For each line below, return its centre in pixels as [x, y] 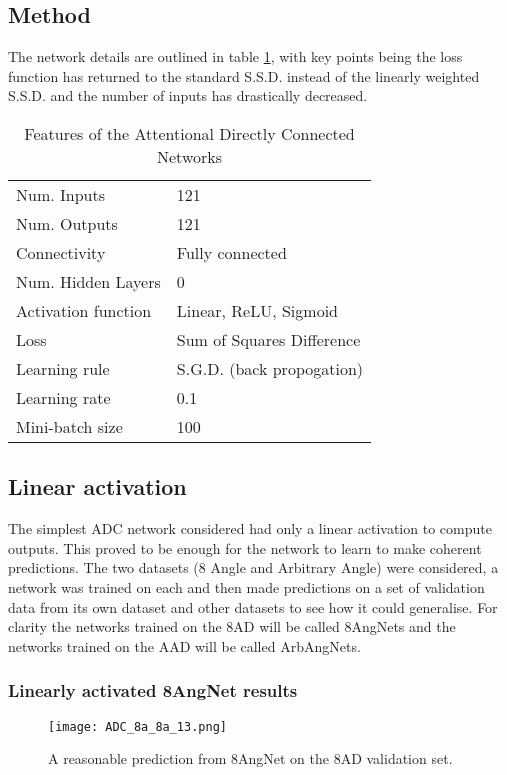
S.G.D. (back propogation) [270, 368]
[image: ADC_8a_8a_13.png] [137, 726]
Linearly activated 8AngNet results [153, 690]
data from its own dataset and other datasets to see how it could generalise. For [253, 606]
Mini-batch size [69, 426]
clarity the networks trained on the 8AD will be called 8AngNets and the [232, 626]
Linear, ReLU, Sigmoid [257, 310]
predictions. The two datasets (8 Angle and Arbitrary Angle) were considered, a [253, 567]
